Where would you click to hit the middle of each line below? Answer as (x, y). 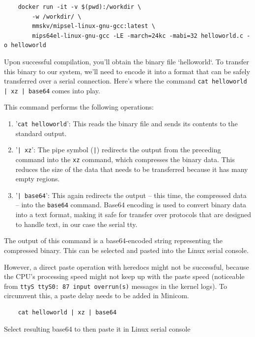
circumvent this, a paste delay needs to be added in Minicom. (97, 295)
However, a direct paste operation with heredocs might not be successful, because (127, 267)
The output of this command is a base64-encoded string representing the (113, 240)
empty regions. (38, 179)
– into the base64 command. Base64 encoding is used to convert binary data (131, 205)
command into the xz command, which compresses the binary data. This (125, 159)
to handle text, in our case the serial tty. (76, 224)
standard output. (41, 133)
